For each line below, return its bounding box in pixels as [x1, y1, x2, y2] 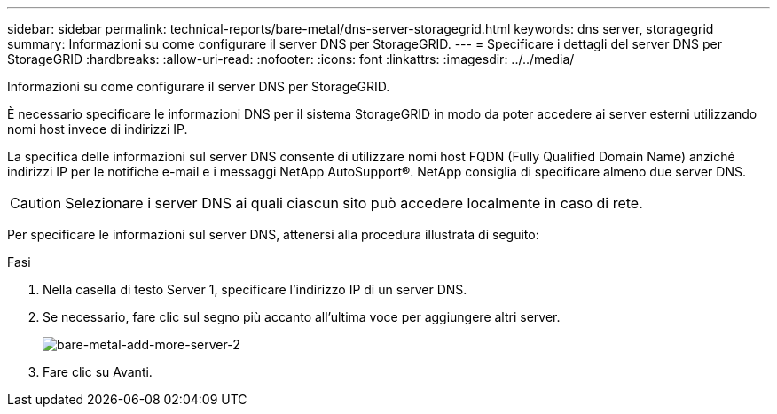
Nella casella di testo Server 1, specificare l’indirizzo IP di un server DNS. [43, 282, 467, 297]
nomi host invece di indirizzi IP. [7, 121, 188, 137]
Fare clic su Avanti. [43, 364, 153, 379]
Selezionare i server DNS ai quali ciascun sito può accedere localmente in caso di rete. [65, 194, 643, 212]
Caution [10, 194, 62, 212]
